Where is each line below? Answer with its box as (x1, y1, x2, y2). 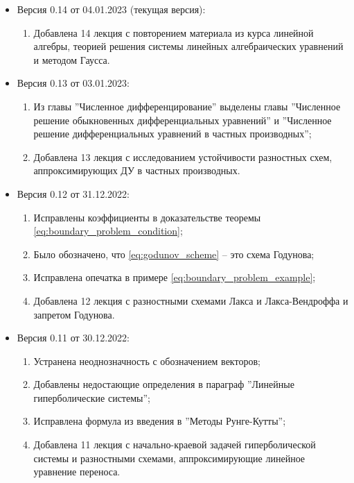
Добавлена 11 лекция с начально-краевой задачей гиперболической (33, 437, 316, 452)
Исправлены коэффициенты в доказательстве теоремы (33, 210, 261, 224)
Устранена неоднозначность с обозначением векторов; (33, 353, 260, 368)
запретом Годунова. (33, 307, 115, 321)
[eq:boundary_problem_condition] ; (33, 223, 183, 238)
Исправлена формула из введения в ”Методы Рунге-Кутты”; (33, 414, 286, 428)
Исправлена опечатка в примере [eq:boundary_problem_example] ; (33, 270, 316, 285)
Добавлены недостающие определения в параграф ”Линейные (33, 377, 294, 391)
